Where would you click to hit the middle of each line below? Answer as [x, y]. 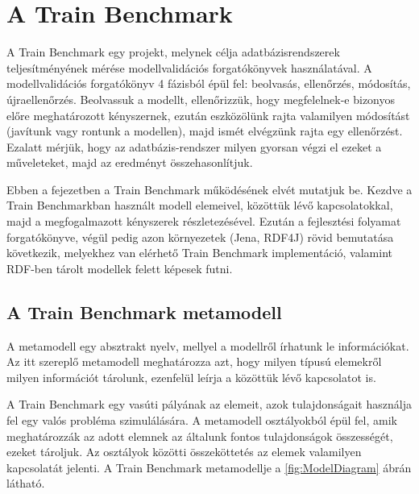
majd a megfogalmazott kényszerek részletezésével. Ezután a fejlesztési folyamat [204, 221]
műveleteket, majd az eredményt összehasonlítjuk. [130, 162]
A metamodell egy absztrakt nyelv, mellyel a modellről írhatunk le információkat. [208, 345]
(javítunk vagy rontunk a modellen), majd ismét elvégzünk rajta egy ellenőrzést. [205, 131]
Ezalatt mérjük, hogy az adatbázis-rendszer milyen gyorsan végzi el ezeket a [194, 146]
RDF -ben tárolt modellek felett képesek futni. [120, 268]
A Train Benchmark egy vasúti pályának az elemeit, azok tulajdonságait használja [209, 404]
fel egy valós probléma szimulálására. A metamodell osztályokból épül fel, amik [202, 420]
